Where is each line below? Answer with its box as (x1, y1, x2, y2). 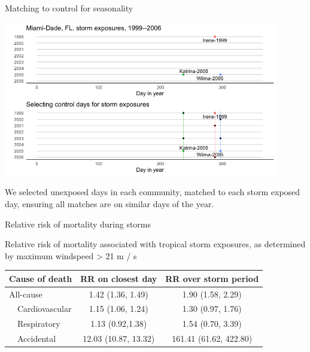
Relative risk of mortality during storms (5, 217, 151, 230)
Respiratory (17, 317, 60, 330)
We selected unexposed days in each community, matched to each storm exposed (5, 186, 300, 198)
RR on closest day (80, 272, 157, 284)
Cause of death (9, 272, 72, 284)
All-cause (9, 287, 42, 300)
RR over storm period (165, 272, 259, 284)
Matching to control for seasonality (5, 2, 133, 14)
